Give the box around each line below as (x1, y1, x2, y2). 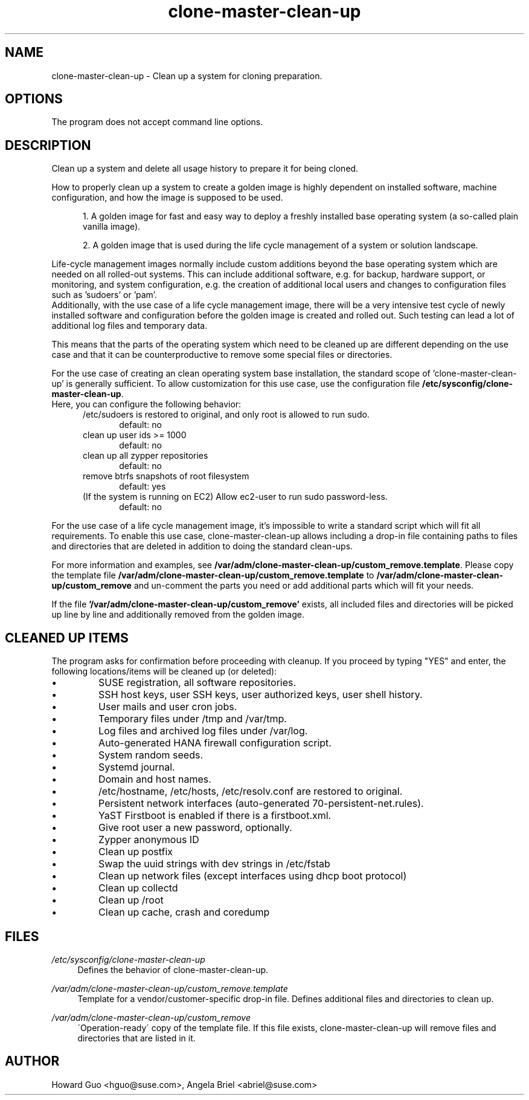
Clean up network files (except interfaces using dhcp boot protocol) (98, 870, 407, 882)
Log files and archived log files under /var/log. (98, 725, 308, 737)
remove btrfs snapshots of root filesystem (83, 471, 249, 482)
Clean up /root (98, 894, 164, 907)
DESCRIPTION (5, 137, 91, 153)
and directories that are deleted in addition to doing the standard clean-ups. (51, 541, 353, 552)
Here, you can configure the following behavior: (51, 399, 242, 410)
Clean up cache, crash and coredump (98, 906, 270, 919)
